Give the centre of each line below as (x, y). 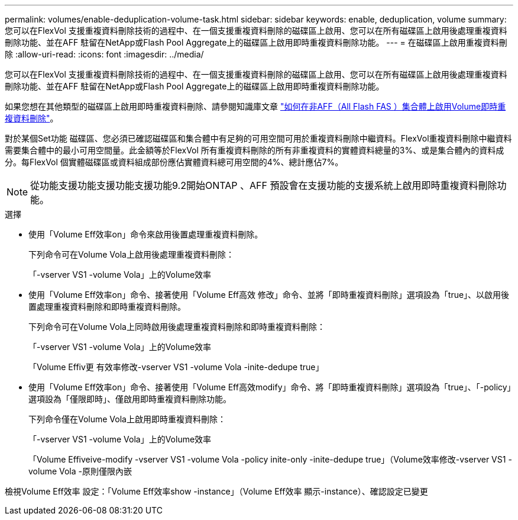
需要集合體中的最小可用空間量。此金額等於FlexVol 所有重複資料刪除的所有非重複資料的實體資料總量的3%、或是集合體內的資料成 (255, 150)
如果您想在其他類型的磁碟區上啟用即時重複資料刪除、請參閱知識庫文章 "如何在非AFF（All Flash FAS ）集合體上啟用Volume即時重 (255, 106)
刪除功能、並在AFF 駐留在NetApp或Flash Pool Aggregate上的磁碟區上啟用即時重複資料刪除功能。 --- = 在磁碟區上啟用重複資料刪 (256, 42)
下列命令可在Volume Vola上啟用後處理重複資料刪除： (131, 254)
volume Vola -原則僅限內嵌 (80, 471)
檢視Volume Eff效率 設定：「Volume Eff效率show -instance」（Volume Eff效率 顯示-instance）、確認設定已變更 (216, 491)
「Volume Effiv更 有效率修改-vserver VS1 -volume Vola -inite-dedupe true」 (176, 367)
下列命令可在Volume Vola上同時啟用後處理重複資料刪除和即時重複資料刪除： (177, 327)
